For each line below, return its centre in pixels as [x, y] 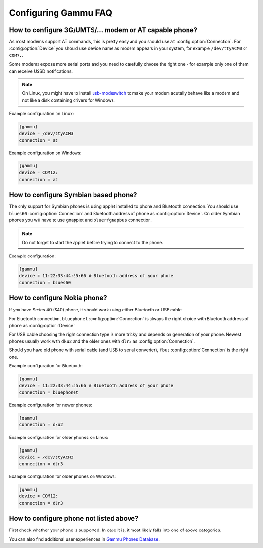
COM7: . [16, 55]
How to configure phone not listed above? [74, 519]
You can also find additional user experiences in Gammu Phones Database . [85, 539]
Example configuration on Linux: [41, 114]
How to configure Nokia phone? [58, 298]
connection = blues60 [45, 283]
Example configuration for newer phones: [51, 405]
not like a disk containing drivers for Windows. [69, 100]
